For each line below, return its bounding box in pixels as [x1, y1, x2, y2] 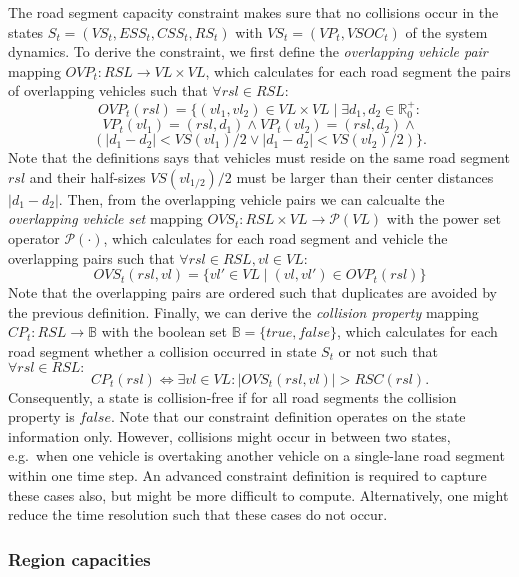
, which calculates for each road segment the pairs [205, 60, 511, 81]
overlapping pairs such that [8, 247, 175, 268]
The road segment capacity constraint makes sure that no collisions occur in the [8, 2, 499, 22]
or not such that [338, 340, 438, 361]
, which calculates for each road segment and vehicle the [103, 227, 448, 248]
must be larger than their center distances [236, 166, 494, 187]
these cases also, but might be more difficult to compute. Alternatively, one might [8, 484, 509, 505]
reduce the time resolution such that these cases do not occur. [8, 504, 388, 525]
